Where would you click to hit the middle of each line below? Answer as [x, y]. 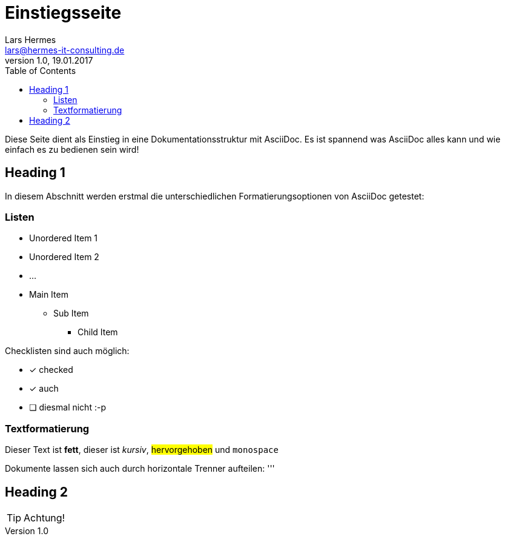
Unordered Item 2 [64, 257]
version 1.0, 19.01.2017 [49, 60]
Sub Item [71, 313]
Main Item [49, 295]
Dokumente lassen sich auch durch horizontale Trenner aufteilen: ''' [140, 469]
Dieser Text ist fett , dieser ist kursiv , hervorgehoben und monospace [142, 450]
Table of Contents [41, 70]
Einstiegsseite [63, 13]
